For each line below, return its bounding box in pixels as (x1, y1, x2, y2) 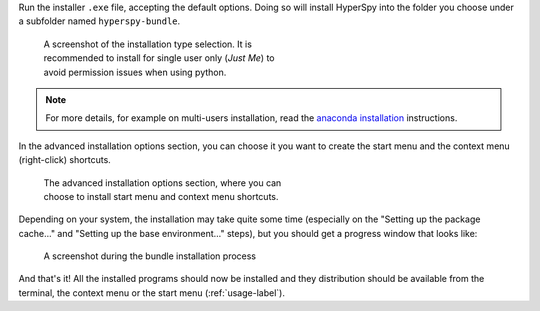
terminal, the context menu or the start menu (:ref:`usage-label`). (18, 286, 285, 299)
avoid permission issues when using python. (43, 66, 227, 78)
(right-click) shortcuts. (18, 154, 112, 166)
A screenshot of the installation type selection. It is (43, 38, 252, 50)
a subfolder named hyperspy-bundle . (18, 15, 181, 27)
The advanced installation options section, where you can (43, 176, 282, 189)
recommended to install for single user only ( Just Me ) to (43, 52, 275, 64)
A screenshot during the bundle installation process (43, 250, 257, 262)
